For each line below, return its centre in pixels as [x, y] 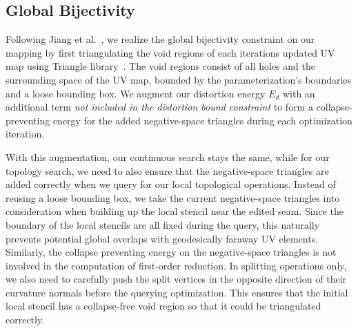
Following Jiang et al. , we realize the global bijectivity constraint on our [160, 39]
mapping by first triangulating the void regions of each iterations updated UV [170, 52]
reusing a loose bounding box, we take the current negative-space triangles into [173, 197]
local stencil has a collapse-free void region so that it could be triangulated [163, 306]
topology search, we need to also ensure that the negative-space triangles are [167, 170]
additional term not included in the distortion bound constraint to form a [159, 107]
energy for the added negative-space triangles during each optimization [202, 120]
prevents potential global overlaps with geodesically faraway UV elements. [162, 238]
